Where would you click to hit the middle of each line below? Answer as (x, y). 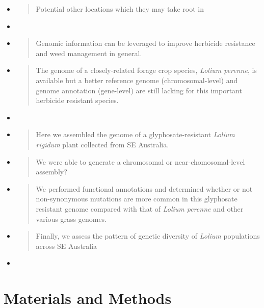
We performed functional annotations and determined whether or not (144, 188)
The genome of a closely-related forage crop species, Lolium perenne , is (146, 70)
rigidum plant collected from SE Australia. (102, 144)
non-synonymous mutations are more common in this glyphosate (137, 199)
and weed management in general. (89, 53)
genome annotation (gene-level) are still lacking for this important (139, 90)
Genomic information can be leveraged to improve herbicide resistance (146, 43)
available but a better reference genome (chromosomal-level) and (137, 80)
